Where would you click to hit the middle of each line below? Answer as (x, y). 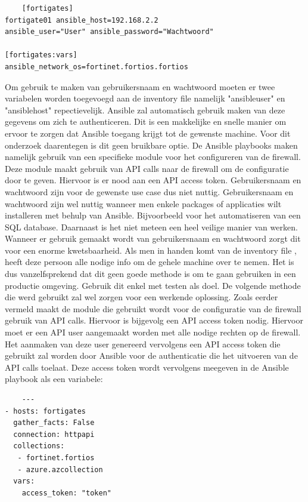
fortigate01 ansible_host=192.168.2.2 (82, 20)
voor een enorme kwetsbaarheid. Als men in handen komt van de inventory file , (151, 250)
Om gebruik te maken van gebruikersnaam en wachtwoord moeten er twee (140, 86)
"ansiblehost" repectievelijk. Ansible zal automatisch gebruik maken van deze (145, 110)
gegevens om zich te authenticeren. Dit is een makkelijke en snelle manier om (146, 121)
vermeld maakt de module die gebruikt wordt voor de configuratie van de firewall (153, 308)
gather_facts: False (54, 423)
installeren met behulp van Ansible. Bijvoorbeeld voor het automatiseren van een (153, 215)
